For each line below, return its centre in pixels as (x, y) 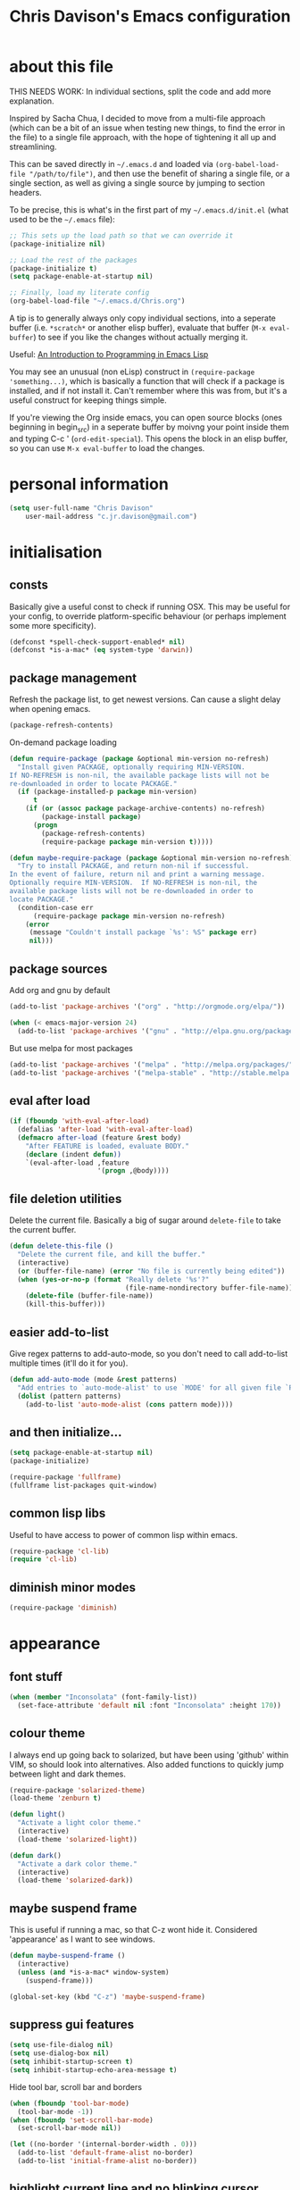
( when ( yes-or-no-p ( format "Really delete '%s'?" (113, 1279)
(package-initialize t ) (54, 268)
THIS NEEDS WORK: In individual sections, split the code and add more (140, 91)
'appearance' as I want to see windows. (82, 1939)
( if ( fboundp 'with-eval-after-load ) (79, 1121)
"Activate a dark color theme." (78, 1864)
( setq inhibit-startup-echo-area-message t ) (93, 2069)
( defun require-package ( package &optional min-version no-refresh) (139, 758)
